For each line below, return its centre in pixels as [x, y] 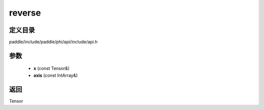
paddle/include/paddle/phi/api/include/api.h [53, 42]
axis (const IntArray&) [56, 75]
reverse [25, 13]
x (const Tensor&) [52, 68]
